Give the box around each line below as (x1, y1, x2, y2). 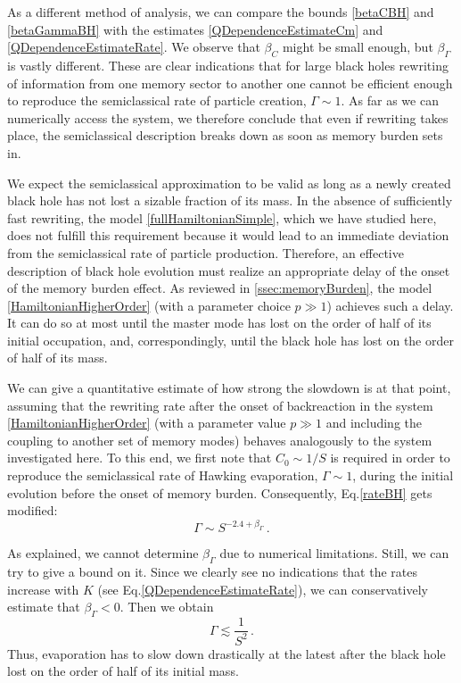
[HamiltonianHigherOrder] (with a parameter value (7, 413, 286, 432)
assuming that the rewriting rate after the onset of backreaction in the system (7, 396, 433, 414)
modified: (7, 501, 58, 520)
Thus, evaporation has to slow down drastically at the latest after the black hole (7, 644, 446, 662)
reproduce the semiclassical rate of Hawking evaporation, (7, 466, 318, 485)
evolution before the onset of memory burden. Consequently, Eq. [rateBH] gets (7, 483, 432, 502)
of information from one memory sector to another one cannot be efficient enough (7, 73, 453, 92)
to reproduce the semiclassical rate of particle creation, (7, 91, 307, 110)
